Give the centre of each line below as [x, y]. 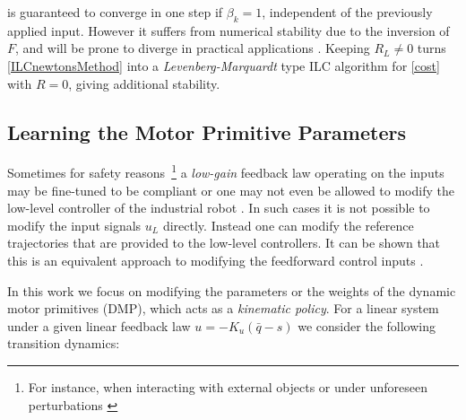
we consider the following [367, 325]
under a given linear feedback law [99, 325]
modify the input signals [74, 225]
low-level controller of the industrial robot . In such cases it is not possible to [219, 208]
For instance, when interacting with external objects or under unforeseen [228, 386]
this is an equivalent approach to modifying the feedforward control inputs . [216, 260]
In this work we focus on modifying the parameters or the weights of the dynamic [232, 290]
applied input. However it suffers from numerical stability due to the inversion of [229, 30]
